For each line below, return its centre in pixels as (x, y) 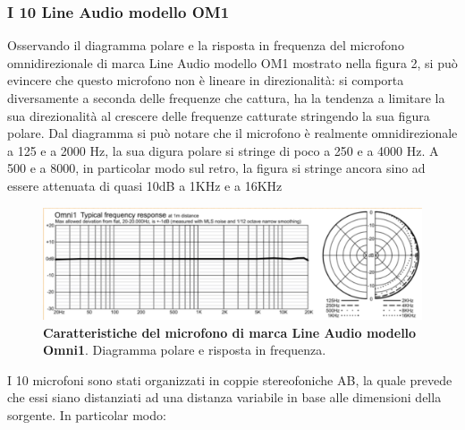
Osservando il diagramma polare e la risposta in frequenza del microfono (206, 45)
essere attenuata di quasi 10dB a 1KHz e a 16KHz (145, 185)
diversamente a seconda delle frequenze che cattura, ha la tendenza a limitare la (226, 98)
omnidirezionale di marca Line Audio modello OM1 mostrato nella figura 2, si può (232, 62)
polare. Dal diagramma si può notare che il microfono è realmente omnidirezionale (232, 133)
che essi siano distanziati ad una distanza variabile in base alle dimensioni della (224, 397)
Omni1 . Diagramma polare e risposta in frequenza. (185, 350)
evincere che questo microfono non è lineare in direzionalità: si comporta (206, 80)
